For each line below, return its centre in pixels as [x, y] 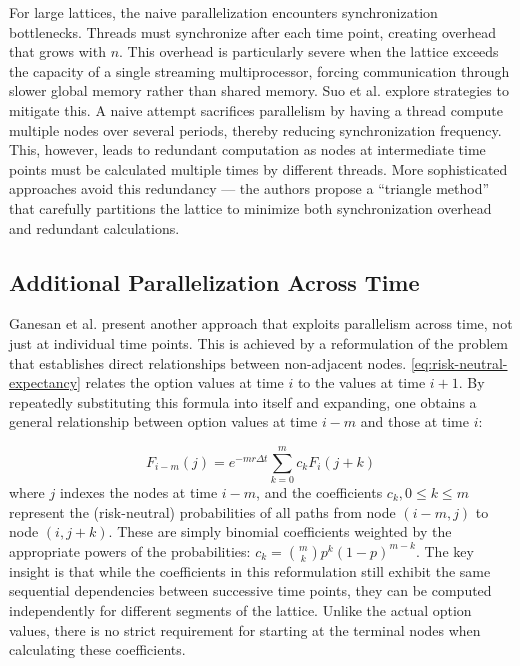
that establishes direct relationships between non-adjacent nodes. [208, 362]
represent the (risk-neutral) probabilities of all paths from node [202, 511]
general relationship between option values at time [163, 421]
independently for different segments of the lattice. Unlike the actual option [240, 609]
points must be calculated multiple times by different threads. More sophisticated [258, 168]
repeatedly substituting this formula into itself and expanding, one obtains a [243, 401]
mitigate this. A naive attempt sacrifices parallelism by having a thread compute [256, 109]
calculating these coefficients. [97, 649]
